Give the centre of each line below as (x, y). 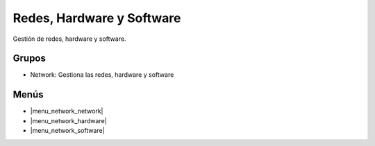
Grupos (30, 58)
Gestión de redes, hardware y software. (69, 39)
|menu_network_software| (67, 131)
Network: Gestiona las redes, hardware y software (102, 75)
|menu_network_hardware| (68, 120)
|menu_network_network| (67, 111)
